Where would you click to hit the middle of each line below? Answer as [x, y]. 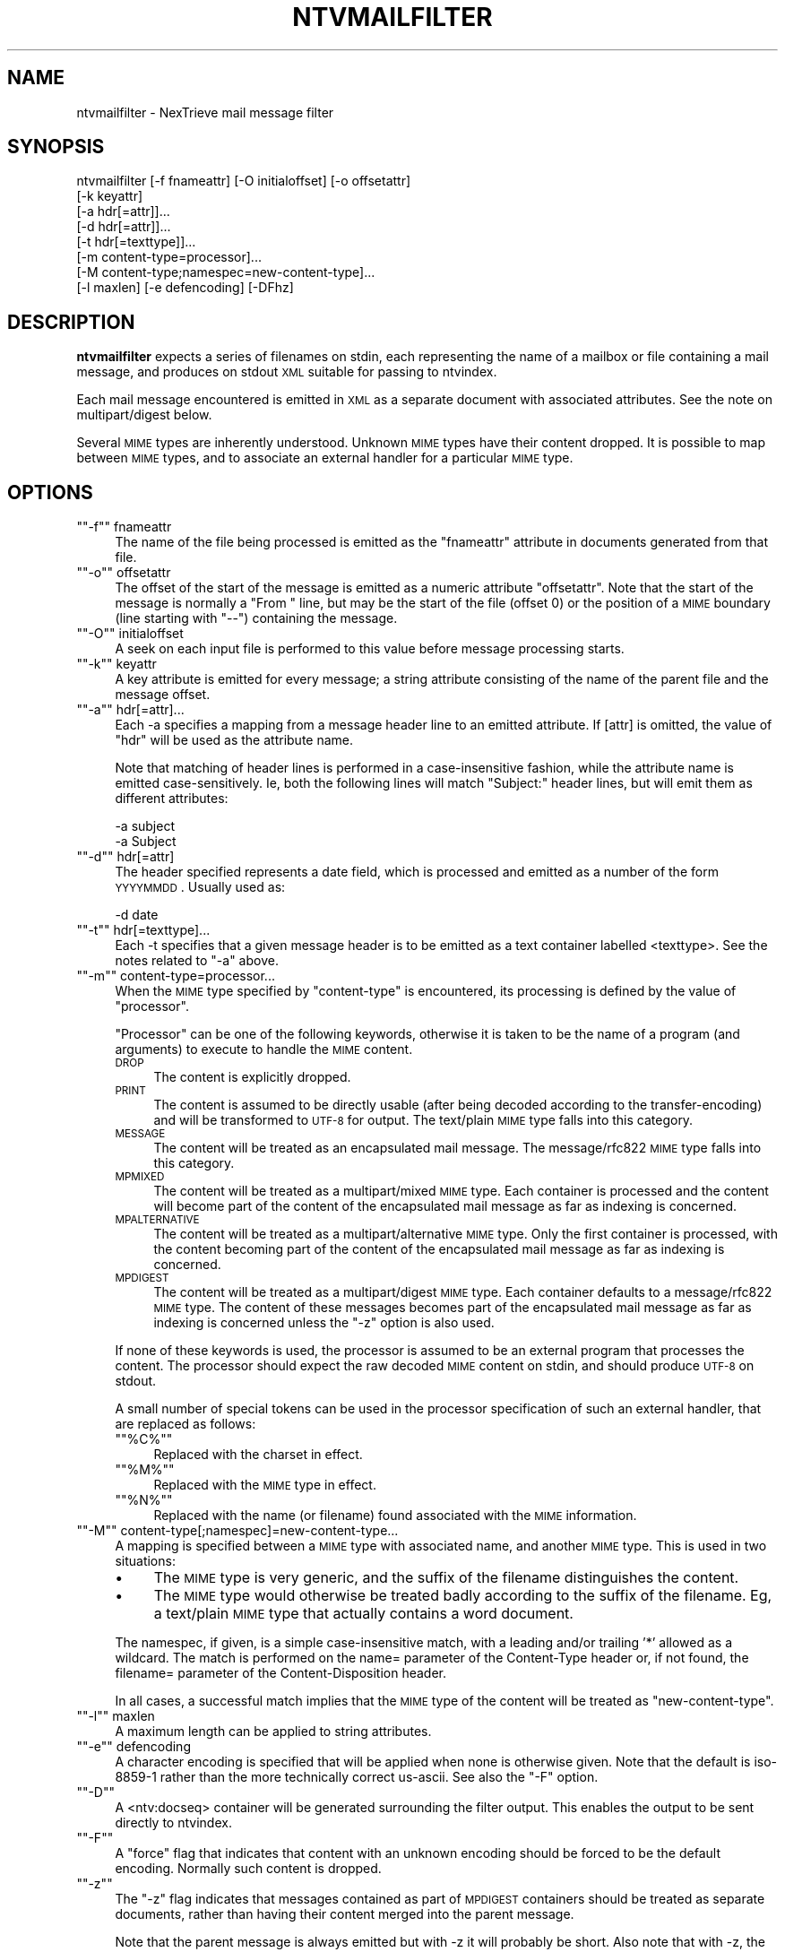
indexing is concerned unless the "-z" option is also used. [324, 1323]
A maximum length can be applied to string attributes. [273, 1732]
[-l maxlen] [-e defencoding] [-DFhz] [185, 288]
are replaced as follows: [185, 1424]
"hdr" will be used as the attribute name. [234, 740]
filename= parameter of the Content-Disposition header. [281, 1673]
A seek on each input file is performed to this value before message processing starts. [370, 649]
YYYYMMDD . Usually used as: [200, 887]
